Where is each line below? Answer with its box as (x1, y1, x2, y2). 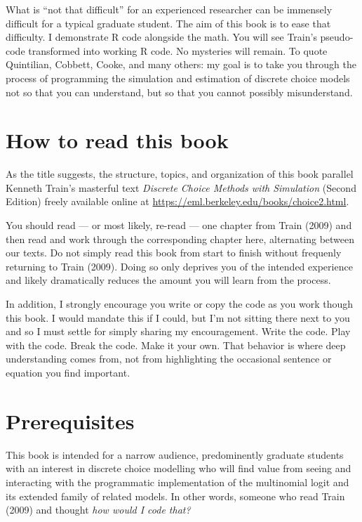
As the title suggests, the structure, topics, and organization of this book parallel (6, 167, 354, 181)
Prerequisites (6, 406, 135, 435)
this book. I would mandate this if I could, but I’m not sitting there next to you (6, 310, 350, 325)
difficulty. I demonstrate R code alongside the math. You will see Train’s (6, 30, 317, 44)
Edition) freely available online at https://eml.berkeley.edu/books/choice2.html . (6, 194, 349, 209)
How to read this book (6, 126, 229, 155)
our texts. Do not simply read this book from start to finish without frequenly (6, 245, 342, 260)
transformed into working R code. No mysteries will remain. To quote (28, 43, 328, 58)
